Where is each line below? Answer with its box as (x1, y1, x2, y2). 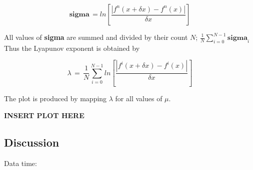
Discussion (4, 134, 59, 150)
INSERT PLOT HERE (4, 110, 84, 120)
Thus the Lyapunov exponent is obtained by (4, 42, 140, 53)
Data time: (4, 158, 37, 168)
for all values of (115, 93, 162, 104)
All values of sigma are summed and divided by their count (4, 32, 188, 42)
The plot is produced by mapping (4, 93, 107, 104)
